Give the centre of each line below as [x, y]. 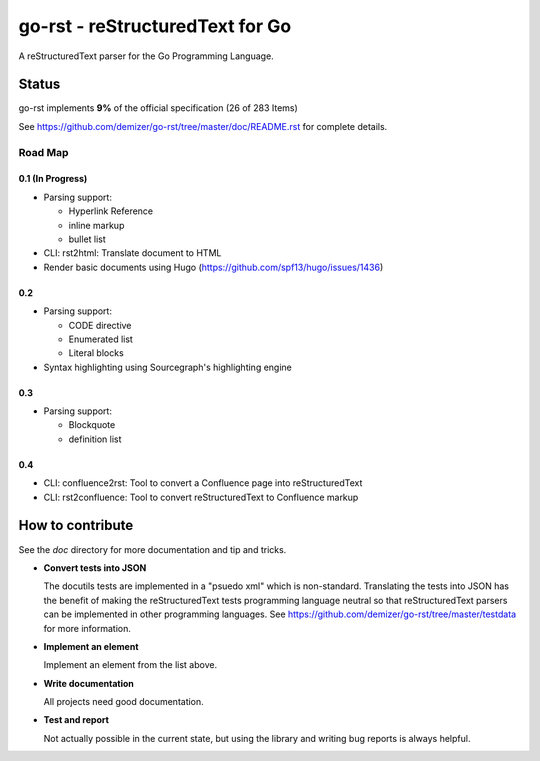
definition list [95, 439]
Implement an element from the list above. [130, 665]
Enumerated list [101, 339]
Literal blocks [96, 353]
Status [39, 84]
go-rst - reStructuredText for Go [155, 26]
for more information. [87, 628]
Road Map [43, 152]
